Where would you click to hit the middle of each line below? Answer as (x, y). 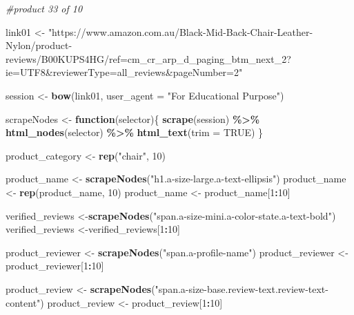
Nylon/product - (39, 45)
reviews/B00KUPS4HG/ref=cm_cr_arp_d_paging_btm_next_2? (148, 58)
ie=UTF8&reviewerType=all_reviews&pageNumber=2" (124, 72)
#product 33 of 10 (44, 8)
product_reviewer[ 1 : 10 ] (55, 266)
